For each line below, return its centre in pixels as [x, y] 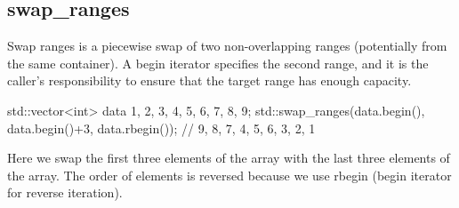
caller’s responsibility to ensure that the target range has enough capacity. [209, 80]
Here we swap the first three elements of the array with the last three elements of [229, 158]
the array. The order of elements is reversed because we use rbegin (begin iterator [229, 175]
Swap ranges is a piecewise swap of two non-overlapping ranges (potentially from [227, 46]
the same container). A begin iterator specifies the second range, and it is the [218, 63]
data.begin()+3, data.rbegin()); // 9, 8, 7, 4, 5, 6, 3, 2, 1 [161, 128]
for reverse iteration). [65, 192]
